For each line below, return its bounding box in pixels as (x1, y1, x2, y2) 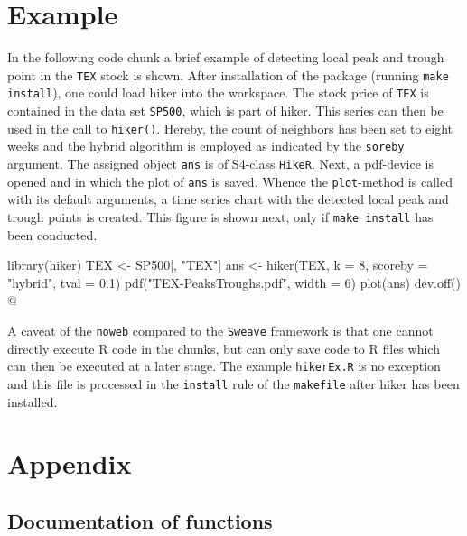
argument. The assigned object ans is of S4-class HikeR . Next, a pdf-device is (7, 154, 434, 172)
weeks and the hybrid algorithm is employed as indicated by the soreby (7, 136, 405, 155)
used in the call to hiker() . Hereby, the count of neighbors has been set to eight (7, 118, 453, 137)
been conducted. (7, 225, 98, 244)
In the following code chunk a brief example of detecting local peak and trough (7, 48, 444, 67)
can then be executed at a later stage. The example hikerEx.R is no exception (7, 356, 441, 375)
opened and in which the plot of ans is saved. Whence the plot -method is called (7, 171, 453, 190)
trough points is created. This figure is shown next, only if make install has (7, 207, 434, 226)
